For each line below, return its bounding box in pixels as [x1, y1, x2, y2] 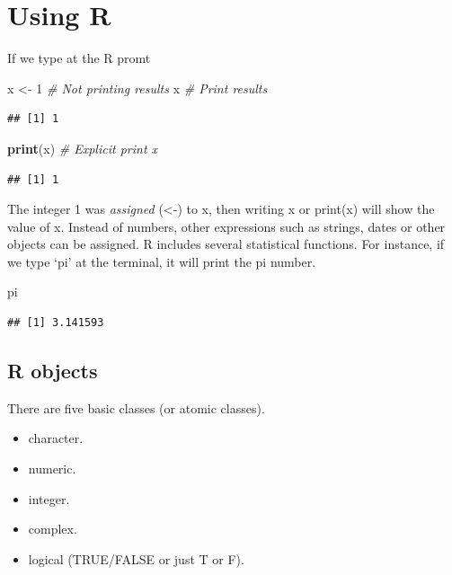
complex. [28, 519, 77, 538]
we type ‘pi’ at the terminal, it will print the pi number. [7, 252, 316, 270]
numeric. [28, 459, 76, 478]
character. [28, 429, 84, 447]
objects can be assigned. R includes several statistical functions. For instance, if [7, 234, 445, 253]
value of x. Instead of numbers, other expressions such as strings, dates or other [7, 217, 446, 235]
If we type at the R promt [7, 49, 151, 67]
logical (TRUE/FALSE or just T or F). [28, 549, 244, 568]
